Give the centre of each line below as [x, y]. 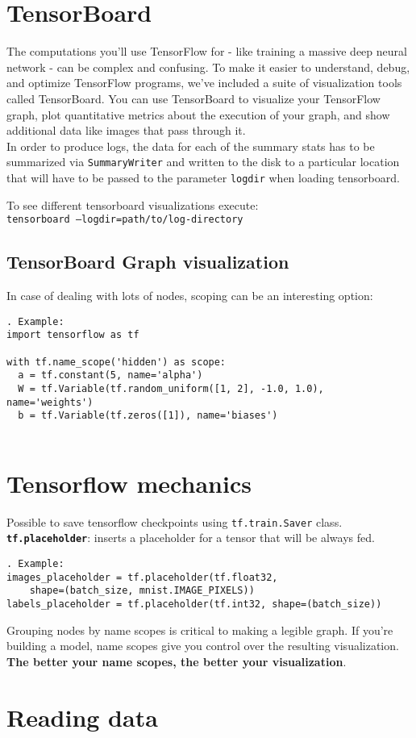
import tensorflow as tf [73, 335]
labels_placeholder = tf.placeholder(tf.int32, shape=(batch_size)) [194, 604]
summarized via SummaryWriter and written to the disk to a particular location [203, 162]
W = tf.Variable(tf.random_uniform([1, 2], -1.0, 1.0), [171, 388]
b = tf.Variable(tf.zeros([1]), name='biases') [148, 416]
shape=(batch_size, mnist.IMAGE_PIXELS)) [142, 591]
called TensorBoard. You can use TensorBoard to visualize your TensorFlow [193, 98]
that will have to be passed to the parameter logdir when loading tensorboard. [203, 177]
